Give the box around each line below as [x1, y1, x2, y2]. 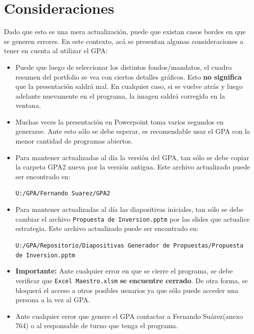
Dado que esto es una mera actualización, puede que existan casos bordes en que [4, 26, 246, 37]
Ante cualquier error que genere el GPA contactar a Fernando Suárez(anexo [15, 311, 243, 321]
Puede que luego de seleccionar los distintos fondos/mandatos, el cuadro [15, 62, 232, 72]
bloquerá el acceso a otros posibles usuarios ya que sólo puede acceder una [15, 285, 238, 295]
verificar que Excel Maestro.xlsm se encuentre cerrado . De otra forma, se [15, 275, 248, 285]
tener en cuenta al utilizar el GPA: [4, 45, 108, 56]
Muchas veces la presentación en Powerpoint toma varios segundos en [15, 116, 224, 126]
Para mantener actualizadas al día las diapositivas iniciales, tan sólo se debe [15, 204, 244, 214]
